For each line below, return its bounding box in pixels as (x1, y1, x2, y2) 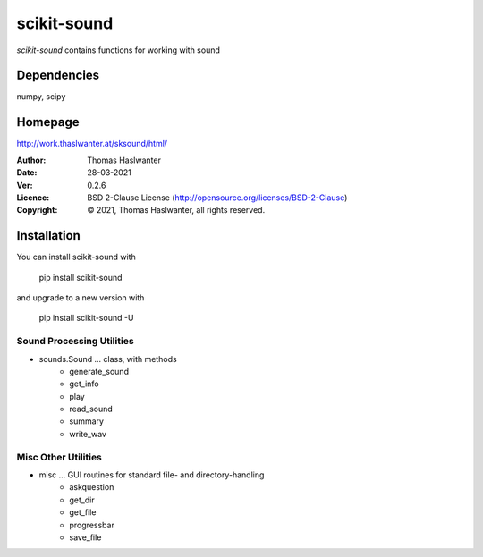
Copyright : (16, 205, 58, 215)
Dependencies (16, 68, 100, 83)
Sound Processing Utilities (16, 335, 134, 348)
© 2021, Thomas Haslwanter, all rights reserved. (87, 205, 266, 215)
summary (69, 416, 105, 426)
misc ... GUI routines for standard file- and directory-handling (38, 469, 265, 480)
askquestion (69, 482, 114, 493)
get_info (69, 378, 100, 389)
